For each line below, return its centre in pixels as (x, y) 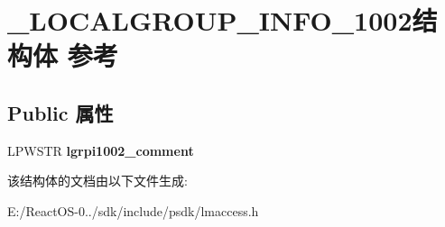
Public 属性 (60, 112)
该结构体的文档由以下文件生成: (97, 181)
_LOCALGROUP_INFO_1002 (210, 20)
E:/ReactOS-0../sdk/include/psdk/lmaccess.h (133, 210)
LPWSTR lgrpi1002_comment (101, 150)
